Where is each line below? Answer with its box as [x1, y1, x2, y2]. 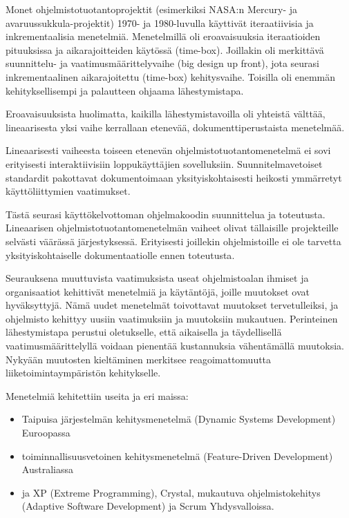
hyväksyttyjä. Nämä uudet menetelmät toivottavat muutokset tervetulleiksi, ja [6, 298, 339, 312]
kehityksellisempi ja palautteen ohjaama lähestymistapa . [6, 83, 244, 97]
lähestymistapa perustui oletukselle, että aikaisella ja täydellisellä [6, 325, 282, 339]
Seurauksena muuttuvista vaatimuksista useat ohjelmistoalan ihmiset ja [6, 271, 309, 285]
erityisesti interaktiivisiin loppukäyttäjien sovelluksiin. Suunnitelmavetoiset [6, 156, 323, 171]
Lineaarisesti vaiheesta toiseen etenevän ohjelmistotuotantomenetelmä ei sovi [6, 143, 331, 157]
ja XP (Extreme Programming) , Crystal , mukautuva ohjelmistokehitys [21, 485, 321, 499]
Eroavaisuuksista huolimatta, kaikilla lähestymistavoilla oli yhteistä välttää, [6, 106, 326, 121]
